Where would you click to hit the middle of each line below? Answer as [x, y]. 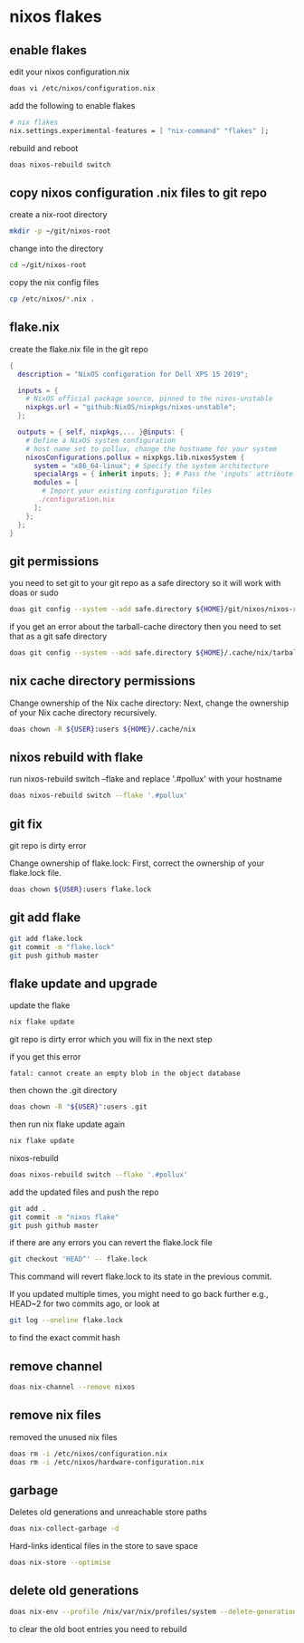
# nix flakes [34, 122]
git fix [26, 824]
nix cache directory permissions [103, 681]
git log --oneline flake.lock [66, 1321]
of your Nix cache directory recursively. [83, 712]
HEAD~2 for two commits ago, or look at [85, 1304]
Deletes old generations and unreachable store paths [109, 1512]
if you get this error [45, 1057]
